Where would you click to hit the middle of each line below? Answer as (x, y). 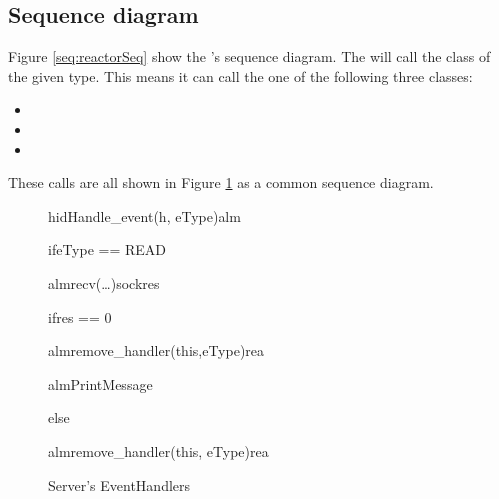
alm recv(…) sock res (104, 282)
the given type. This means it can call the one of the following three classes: (240, 75)
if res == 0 (80, 316)
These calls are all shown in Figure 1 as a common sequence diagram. (221, 182)
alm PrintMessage (100, 383)
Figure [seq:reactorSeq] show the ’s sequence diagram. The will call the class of (249, 56)
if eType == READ (107, 249)
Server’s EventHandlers (119, 484)
